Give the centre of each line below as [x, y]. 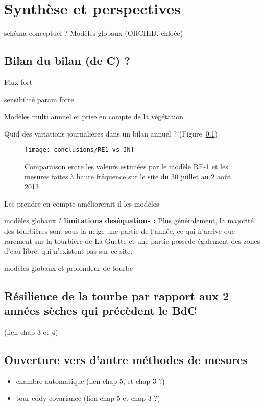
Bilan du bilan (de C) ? [67, 61]
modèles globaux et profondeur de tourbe [69, 268]
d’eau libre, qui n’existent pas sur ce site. [68, 251]
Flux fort [18, 82]
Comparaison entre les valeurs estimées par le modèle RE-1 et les [126, 166]
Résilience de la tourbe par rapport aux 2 [117, 295]
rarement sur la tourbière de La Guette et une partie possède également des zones [132, 241]
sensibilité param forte [39, 99]
